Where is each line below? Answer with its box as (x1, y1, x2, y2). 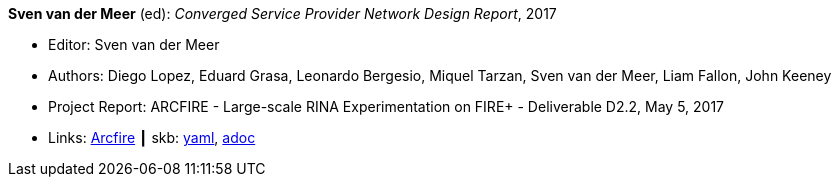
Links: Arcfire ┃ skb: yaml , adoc (48, 129, 256, 146)
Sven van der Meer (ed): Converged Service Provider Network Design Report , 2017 (8, 5, 557, 22)
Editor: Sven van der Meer (48, 36, 220, 53)
